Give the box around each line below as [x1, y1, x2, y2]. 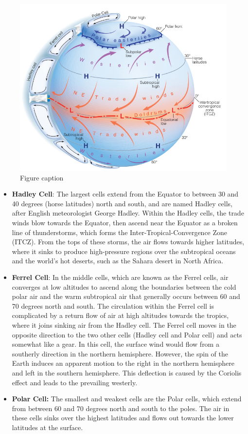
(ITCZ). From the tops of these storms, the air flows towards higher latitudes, [12, 237, 245, 247]
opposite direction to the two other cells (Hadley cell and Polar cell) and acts [12, 329, 242, 339]
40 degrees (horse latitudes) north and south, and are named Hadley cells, [12, 198, 233, 208]
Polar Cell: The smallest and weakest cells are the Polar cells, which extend [12, 394, 242, 404]
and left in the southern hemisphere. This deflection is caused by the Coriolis [12, 367, 242, 377]
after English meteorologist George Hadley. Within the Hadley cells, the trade [12, 208, 244, 218]
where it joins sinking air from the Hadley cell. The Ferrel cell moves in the [12, 319, 236, 330]
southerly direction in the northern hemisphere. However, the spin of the [12, 348, 229, 358]
